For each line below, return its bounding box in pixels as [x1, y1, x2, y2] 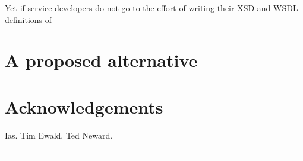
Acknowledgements [5, 94, 163, 118]
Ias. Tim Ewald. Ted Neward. [5, 128, 113, 141]
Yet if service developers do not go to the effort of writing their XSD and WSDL [5, 2, 298, 14]
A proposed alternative [5, 48, 198, 72]
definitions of [5, 13, 52, 25]
